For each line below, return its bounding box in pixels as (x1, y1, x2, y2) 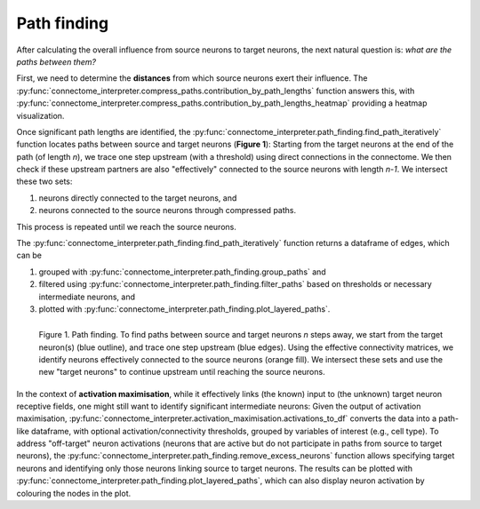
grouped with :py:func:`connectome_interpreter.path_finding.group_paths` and (38, 266, 326, 277)
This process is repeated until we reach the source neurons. (16, 221, 237, 232)
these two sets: (16, 176, 73, 187)
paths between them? (16, 56, 97, 67)
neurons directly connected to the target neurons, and (38, 192, 237, 203)
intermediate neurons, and (38, 291, 136, 302)
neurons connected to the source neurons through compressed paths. (38, 205, 297, 216)
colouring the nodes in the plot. (16, 488, 132, 498)
